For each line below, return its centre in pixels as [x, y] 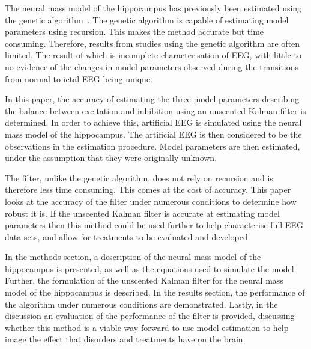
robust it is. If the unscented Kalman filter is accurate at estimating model [142, 213]
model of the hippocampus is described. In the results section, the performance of [155, 292]
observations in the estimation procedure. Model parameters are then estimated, [152, 146]
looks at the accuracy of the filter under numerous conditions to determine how [151, 201]
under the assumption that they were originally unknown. [111, 158]
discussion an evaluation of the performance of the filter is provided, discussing [150, 316]
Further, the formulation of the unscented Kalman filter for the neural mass [144, 280]
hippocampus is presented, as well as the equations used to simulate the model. [151, 268]
